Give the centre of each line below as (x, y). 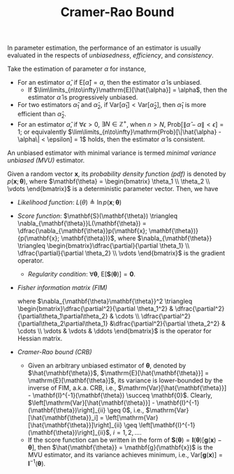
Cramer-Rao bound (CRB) (54, 352)
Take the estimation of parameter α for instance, (77, 69)
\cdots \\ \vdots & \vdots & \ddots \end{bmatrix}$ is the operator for (114, 331)
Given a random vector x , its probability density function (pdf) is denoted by (117, 174)
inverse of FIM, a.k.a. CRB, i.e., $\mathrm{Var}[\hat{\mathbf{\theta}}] (127, 388)
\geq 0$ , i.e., (126, 410)
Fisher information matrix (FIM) (62, 288)
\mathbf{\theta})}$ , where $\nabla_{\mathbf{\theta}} (136, 238)
